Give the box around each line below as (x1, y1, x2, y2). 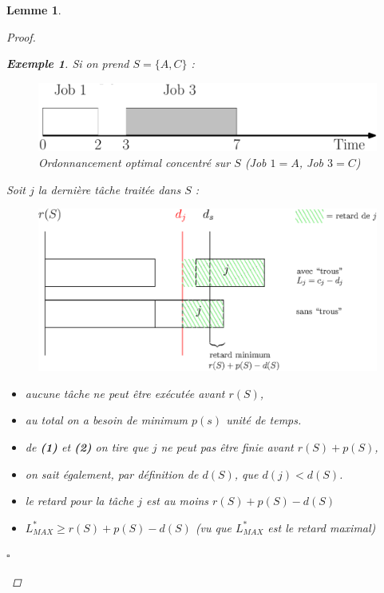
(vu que (195, 519, 232, 535)
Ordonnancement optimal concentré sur (38, 154, 231, 171)
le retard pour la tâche (25, 492, 134, 509)
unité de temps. (226, 412, 302, 428)
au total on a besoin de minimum (25, 412, 188, 428)
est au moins (146, 492, 209, 509)
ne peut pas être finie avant (160, 438, 294, 455)
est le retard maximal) (267, 519, 376, 535)
